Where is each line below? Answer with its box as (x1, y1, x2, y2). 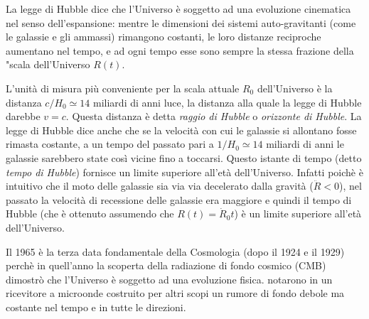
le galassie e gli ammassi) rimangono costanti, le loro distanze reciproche (6, 29, 321, 44)
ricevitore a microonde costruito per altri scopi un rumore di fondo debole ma (6, 286, 345, 301)
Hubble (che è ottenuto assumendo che (6, 206, 174, 221)
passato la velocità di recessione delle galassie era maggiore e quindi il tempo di (6, 192, 352, 207)
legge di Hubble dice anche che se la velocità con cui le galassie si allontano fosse (6, 122, 357, 137)
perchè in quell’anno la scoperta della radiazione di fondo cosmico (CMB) (6, 258, 326, 273)
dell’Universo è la (257, 80, 333, 95)
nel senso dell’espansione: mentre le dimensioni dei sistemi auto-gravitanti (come (6, 15, 356, 30)
